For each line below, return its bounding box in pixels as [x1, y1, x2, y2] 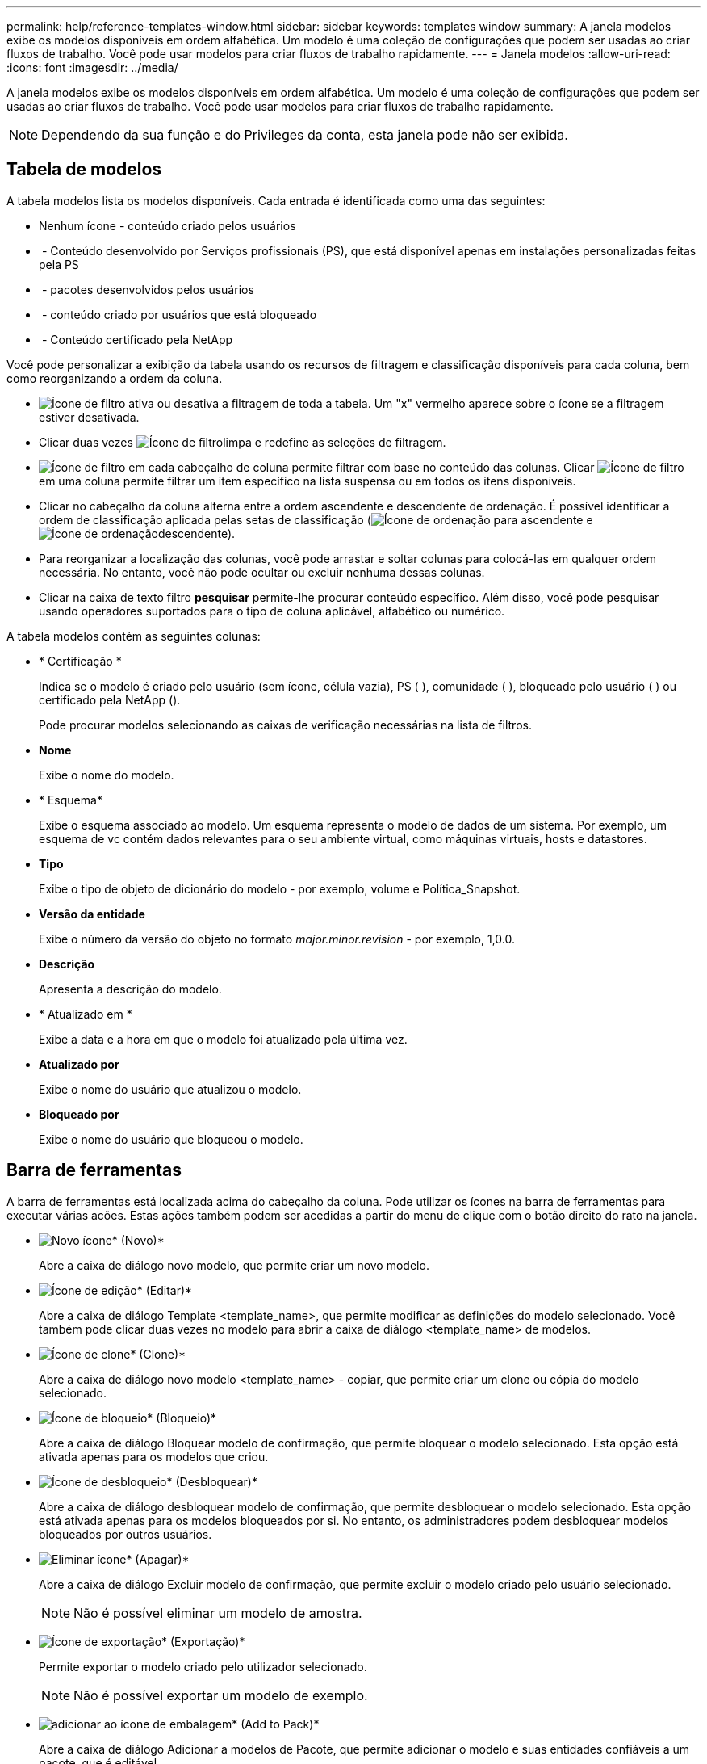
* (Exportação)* [161, 1634, 245, 1648]
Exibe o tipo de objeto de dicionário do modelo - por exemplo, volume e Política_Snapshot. [39, 881, 521, 896]
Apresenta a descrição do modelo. [39, 981, 222, 996]
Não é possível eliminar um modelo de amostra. [73, 1604, 362, 1621]
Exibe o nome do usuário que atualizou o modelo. [39, 1081, 302, 1096]
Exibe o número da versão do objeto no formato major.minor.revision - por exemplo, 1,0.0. [39, 931, 516, 946]
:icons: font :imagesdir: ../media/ [6, 61, 178, 74]
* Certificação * [39, 653, 122, 668]
